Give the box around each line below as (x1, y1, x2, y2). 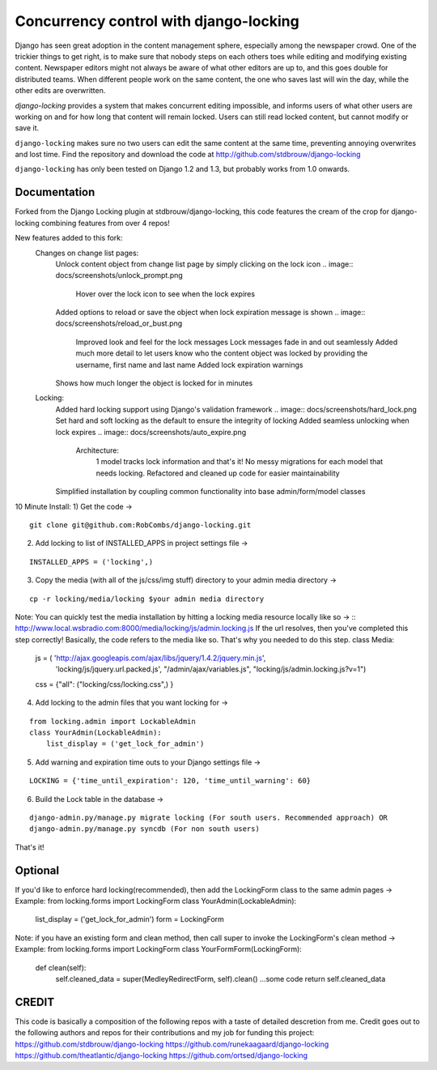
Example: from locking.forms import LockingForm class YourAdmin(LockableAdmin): (15, 896, 297, 906)
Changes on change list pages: (35, 248, 139, 258)
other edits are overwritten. (15, 86, 106, 96)
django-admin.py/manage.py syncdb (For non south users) (29, 825, 261, 833)
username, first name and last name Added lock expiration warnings (75, 360, 303, 369)
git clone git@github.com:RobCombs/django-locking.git (29, 520, 252, 530)
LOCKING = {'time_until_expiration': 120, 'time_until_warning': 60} (29, 776, 312, 786)
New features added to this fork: (15, 233, 123, 243)
